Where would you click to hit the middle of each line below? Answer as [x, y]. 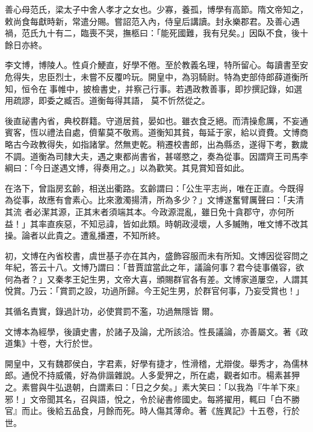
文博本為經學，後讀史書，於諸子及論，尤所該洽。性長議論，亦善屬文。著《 [152, 331]
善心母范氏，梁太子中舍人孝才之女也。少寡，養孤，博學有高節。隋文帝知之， [156, 9]
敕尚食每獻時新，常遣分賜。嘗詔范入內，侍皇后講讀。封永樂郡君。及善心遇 [152, 21]
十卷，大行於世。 [64, 343]
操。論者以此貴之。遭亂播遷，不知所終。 [85, 235]
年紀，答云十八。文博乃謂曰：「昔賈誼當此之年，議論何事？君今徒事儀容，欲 [154, 267]
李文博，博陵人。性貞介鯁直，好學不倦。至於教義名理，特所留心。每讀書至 [152, 65]
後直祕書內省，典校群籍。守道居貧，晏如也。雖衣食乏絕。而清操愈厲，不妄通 [156, 120]
